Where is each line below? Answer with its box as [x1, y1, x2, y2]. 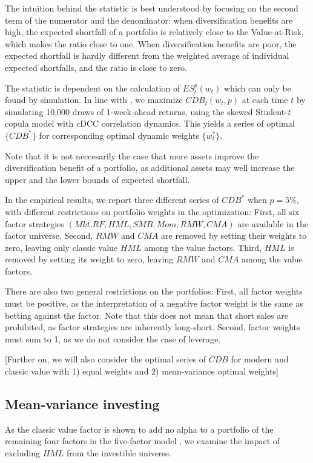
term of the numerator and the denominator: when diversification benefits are [5, 13, 293, 26]
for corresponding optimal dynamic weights [39, 128, 199, 141]
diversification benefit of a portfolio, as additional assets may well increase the [5, 161, 295, 174]
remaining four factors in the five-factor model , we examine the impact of [5, 435, 280, 447]
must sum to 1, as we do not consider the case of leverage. [5, 332, 221, 345]
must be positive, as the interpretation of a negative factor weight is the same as [5, 297, 303, 310]
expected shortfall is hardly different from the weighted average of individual [5, 49, 289, 62]
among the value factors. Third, [144, 241, 262, 253]
